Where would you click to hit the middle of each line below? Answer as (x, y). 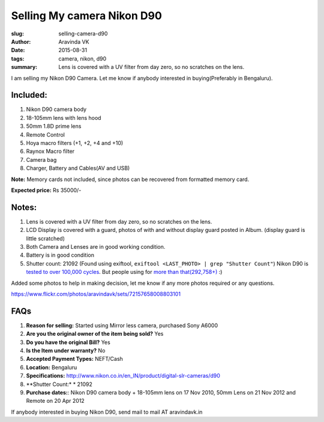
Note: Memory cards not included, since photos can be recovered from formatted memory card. (130, 179)
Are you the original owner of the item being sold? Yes (95, 334)
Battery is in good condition (60, 255)
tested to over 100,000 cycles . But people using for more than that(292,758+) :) (124, 272)
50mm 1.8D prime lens (54, 126)
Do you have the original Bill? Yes (68, 342)
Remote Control (46, 134)
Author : (21, 41)
